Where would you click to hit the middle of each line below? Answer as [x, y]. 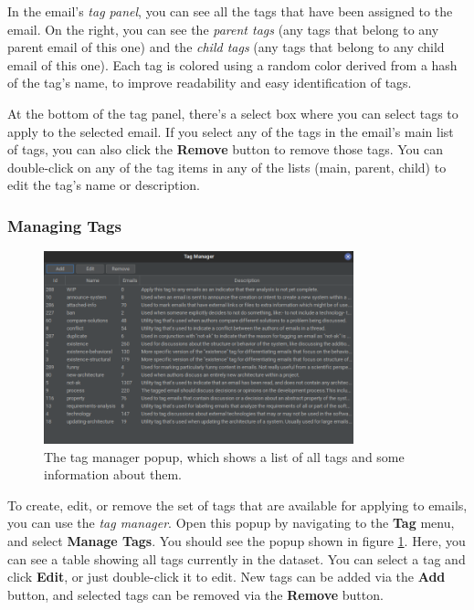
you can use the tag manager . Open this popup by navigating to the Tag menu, [231, 523]
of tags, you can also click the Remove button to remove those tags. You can [225, 149]
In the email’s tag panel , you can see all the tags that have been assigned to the [230, 11]
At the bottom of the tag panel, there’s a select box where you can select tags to [233, 113]
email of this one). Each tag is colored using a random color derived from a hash [232, 64]
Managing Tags [64, 225]
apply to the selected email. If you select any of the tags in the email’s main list [231, 131]
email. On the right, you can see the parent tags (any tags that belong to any [223, 29]
